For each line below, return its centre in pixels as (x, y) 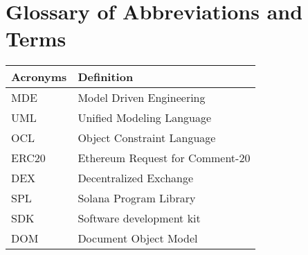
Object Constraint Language (147, 138)
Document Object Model (138, 238)
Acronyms (39, 77)
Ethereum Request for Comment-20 (164, 158)
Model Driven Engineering (142, 98)
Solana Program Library (137, 198)
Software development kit (139, 218)
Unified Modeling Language (145, 118)
